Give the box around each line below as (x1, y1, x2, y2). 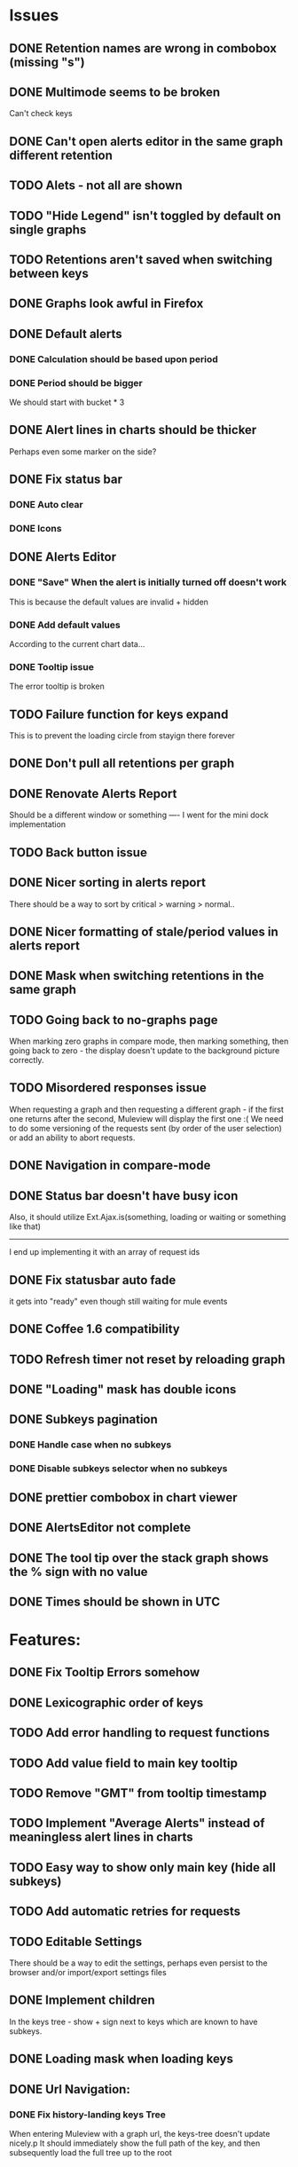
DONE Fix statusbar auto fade (9, 1273, 176, 1288)
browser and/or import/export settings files (9, 1967, 167, 1978)
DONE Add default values (9, 619, 122, 631)
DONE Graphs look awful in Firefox (9, 296, 204, 311)
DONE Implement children (9, 1993, 155, 2008)
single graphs (9, 222, 87, 237)
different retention (9, 147, 114, 162)
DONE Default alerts (9, 326, 122, 342)
